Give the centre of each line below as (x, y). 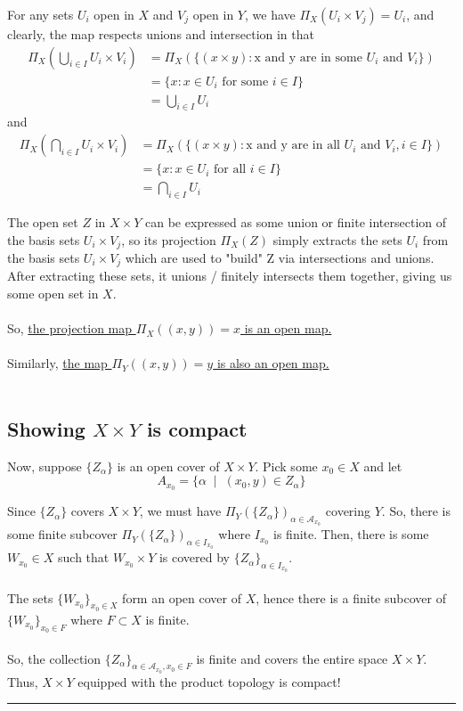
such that (84, 557)
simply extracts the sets (337, 239)
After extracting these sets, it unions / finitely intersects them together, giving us (230, 276)
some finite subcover (62, 534)
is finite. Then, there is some (351, 534)
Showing (46, 429)
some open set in (53, 294)
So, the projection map (70, 328)
